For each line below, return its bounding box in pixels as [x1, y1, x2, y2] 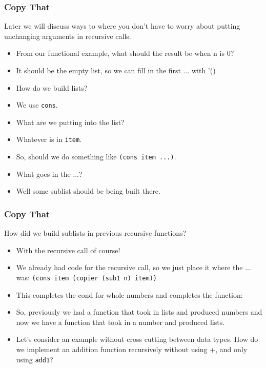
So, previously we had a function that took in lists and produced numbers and [16, 306, 262, 317]
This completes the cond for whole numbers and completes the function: [16, 289, 243, 300]
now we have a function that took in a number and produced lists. [16, 316, 225, 327]
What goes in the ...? [16, 168, 83, 179]
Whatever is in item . [16, 134, 81, 145]
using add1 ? [16, 354, 53, 364]
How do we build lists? [16, 82, 88, 93]
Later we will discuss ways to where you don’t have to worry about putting [4, 21, 240, 31]
